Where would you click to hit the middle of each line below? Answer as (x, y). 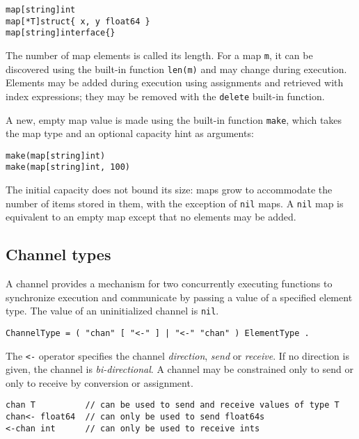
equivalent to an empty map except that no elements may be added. (151, 217)
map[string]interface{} (61, 33)
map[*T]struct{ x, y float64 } (78, 21)
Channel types (58, 254)
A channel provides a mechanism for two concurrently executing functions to (169, 284)
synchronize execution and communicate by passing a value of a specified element (179, 297)
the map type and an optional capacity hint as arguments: (130, 133)
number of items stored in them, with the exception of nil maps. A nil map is (175, 203)
